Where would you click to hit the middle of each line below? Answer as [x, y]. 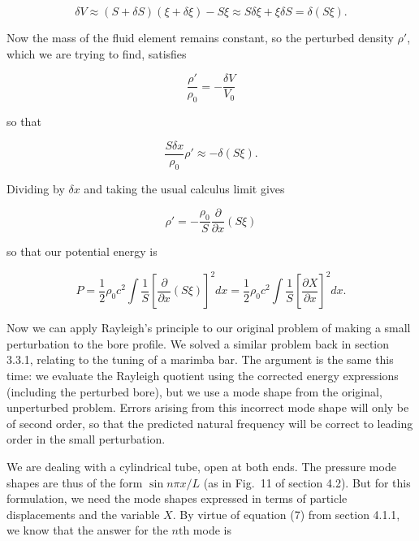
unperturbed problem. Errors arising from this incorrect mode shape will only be [208, 407]
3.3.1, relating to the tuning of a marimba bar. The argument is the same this [200, 359]
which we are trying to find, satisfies [97, 53]
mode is [212, 530]
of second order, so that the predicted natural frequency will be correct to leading [210, 423]
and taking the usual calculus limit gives [184, 188]
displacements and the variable [83, 514]
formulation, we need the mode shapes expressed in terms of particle [177, 498]
